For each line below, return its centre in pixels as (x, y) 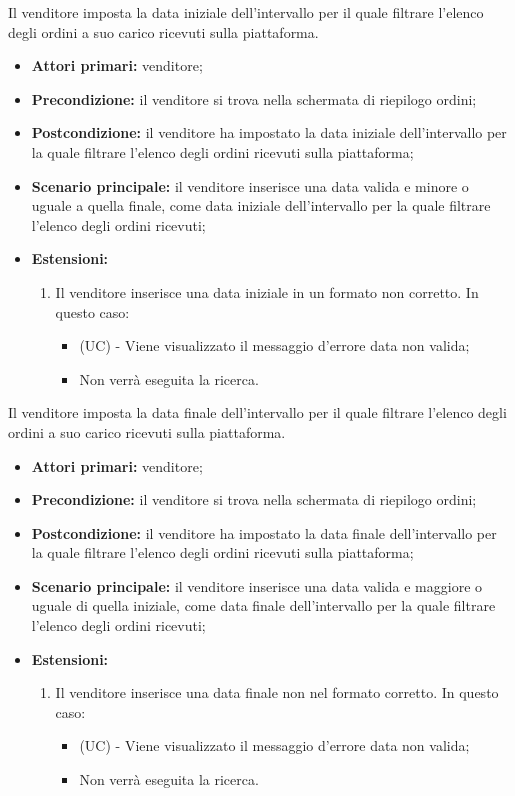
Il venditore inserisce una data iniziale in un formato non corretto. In (267, 291)
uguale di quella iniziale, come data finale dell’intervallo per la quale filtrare (263, 605)
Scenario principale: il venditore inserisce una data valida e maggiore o (257, 585)
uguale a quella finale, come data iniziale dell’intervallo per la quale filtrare (261, 205)
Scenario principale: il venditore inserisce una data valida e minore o (250, 185)
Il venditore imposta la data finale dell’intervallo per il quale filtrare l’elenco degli (257, 412)
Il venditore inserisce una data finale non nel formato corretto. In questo (277, 692)
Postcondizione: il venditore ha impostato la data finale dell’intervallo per (264, 532)
